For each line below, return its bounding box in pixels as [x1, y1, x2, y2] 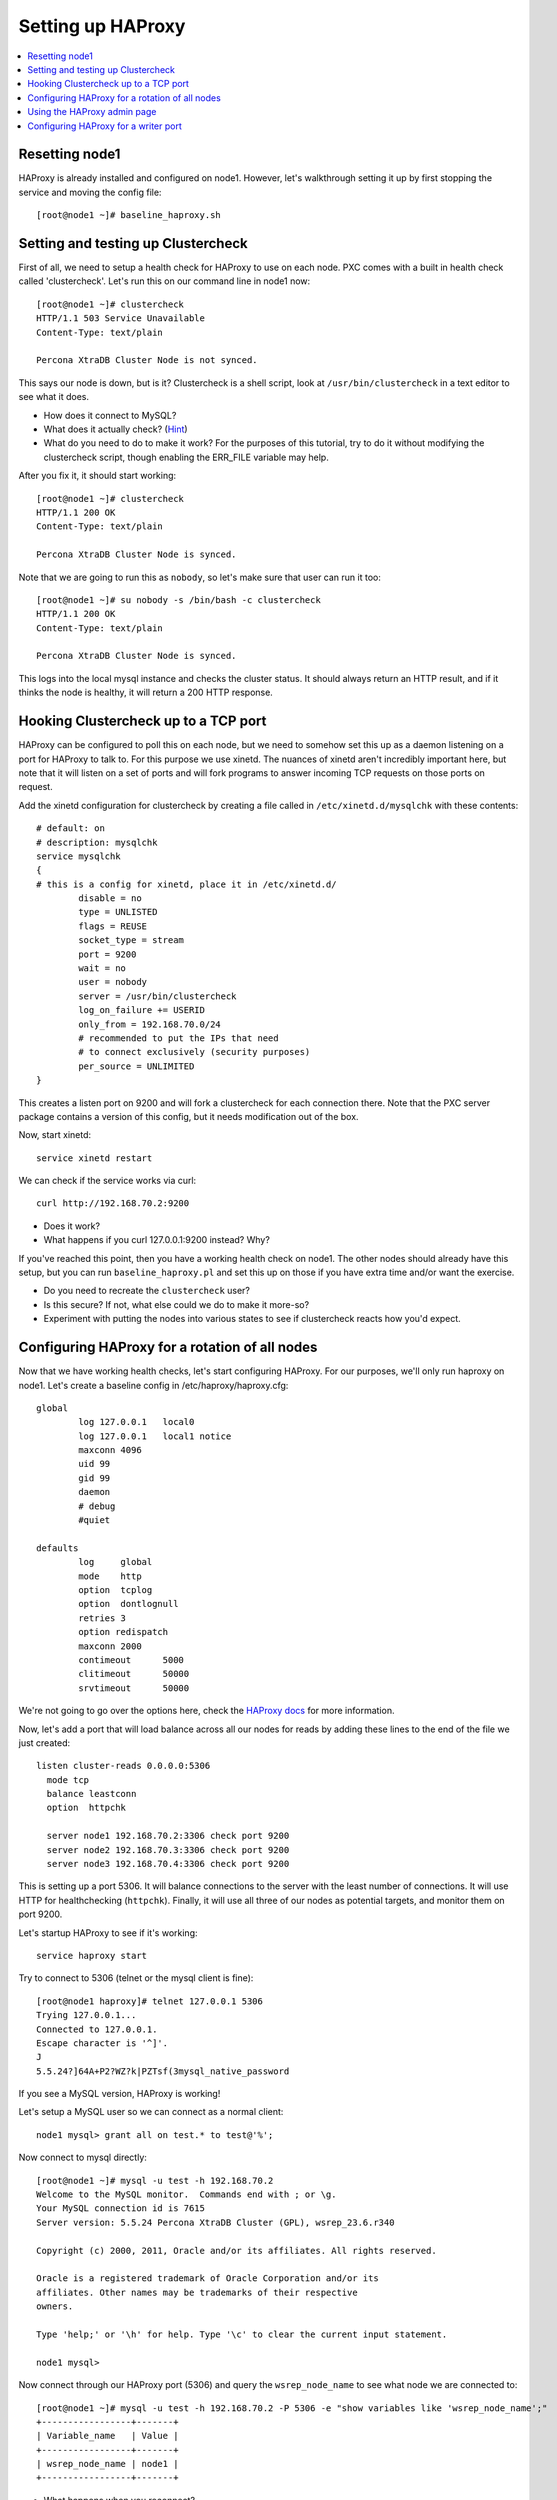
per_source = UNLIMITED [78, 1060, 195, 1072]
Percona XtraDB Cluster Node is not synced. [36, 355, 259, 366]
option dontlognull [78, 1598, 179, 1610]
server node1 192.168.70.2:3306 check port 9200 [46, 1830, 290, 1842]
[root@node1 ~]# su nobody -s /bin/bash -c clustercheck [36, 594, 322, 605]
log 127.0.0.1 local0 [78, 1416, 195, 1428]
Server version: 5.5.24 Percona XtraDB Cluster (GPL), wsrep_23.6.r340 [36, 2216, 395, 2228]
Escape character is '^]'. [36, 2037, 169, 2049]
